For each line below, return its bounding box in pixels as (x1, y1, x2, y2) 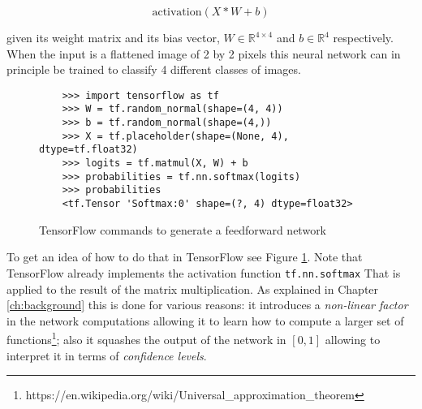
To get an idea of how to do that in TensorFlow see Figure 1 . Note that (6, 248, 363, 265)
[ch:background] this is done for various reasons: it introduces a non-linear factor (6, 296, 408, 313)
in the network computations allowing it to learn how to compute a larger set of (6, 312, 404, 329)
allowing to (325, 330, 381, 347)
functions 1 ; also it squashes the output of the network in (6, 329, 286, 347)
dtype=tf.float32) (39, 144, 138, 156)
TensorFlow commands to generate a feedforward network (39, 221, 327, 238)
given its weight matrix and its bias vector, (6, 29, 220, 45)
